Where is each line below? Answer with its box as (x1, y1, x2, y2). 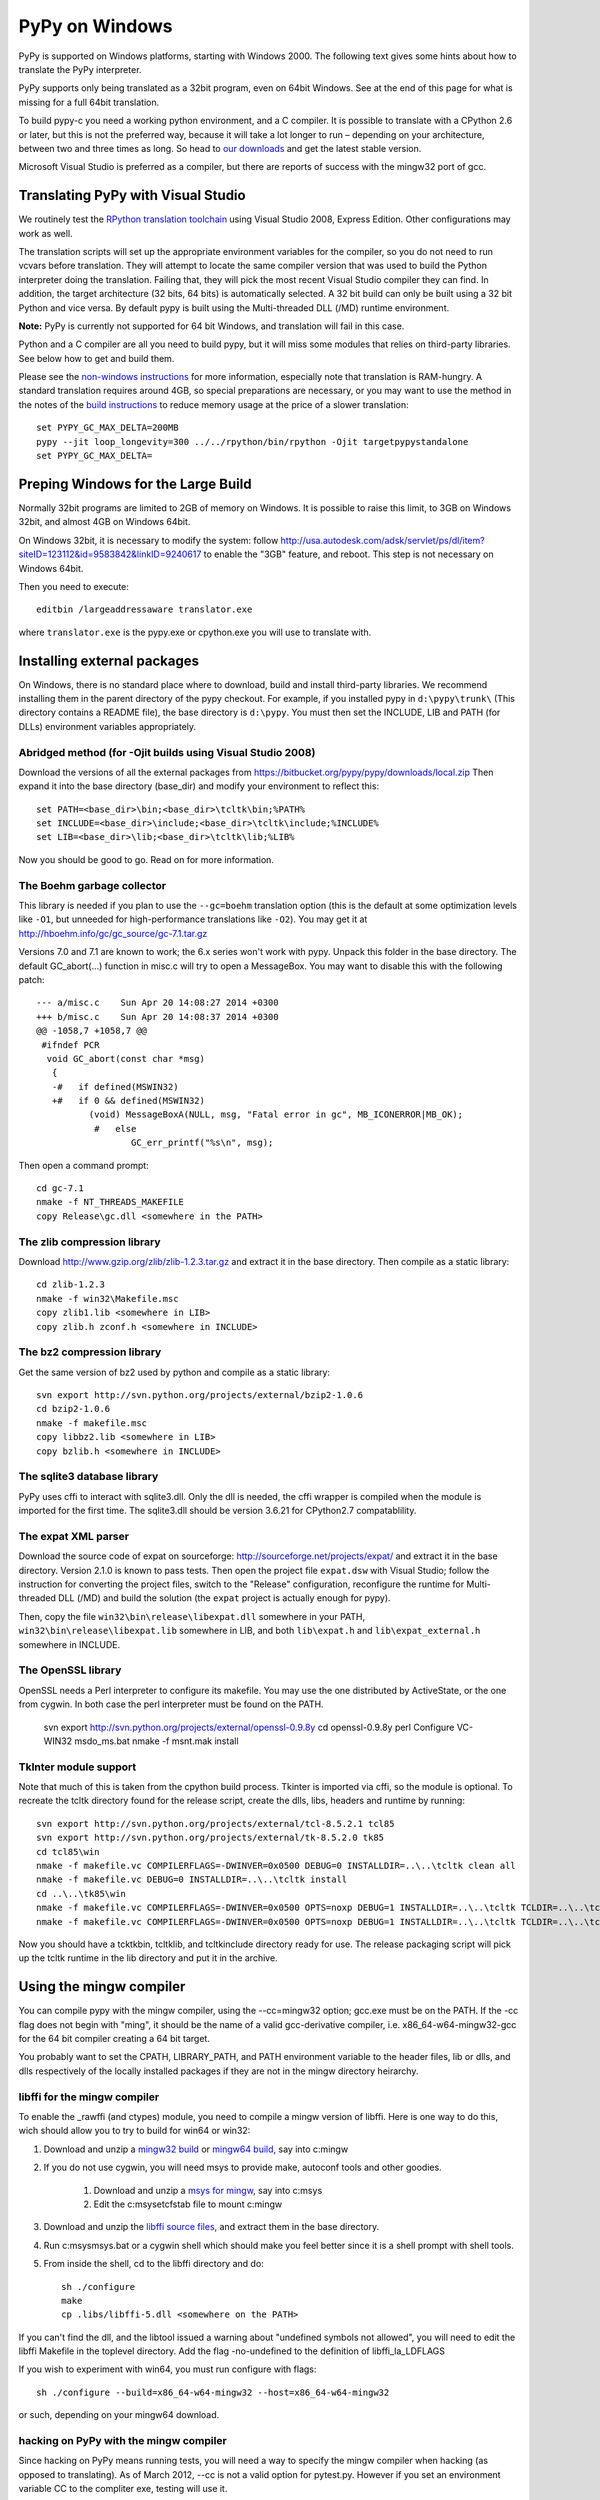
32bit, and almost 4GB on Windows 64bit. (18, 516, 191, 528)
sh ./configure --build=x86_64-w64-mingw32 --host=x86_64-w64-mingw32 (36, 2386, 390, 2398)
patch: (18, 973, 45, 985)
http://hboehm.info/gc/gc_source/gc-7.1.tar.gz (18, 927, 208, 939)
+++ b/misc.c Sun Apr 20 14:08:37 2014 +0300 (36, 1011, 279, 1022)
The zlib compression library (18, 1235, 161, 1249)
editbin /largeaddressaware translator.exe (36, 604, 253, 615)
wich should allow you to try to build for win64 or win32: (18, 2125, 251, 2137)
